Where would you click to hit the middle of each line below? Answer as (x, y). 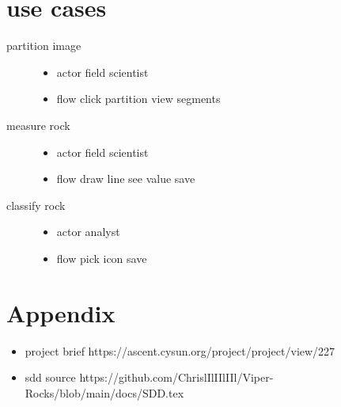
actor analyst (88, 232)
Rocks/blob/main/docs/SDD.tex (104, 392)
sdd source (50, 377)
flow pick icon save (102, 258)
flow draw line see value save (126, 179)
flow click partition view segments (138, 99)
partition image (44, 46)
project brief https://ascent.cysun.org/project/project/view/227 (180, 350)
